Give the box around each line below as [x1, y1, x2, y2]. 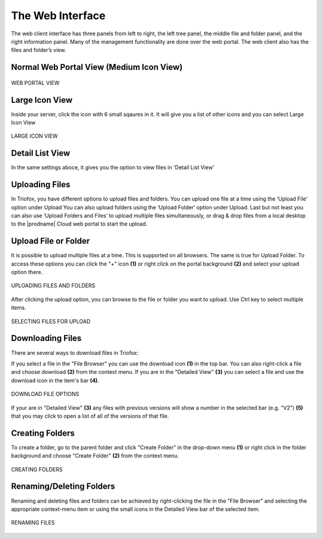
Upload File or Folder [11, 236, 90, 246]
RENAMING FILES [11, 519, 55, 526]
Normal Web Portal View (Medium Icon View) [11, 62, 183, 72]
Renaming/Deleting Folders [11, 482, 115, 492]
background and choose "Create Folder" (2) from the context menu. [11, 452, 179, 459]
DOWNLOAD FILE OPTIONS [11, 391, 80, 398]
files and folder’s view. [11, 47, 66, 54]
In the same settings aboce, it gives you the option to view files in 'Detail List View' [11, 164, 215, 171]
